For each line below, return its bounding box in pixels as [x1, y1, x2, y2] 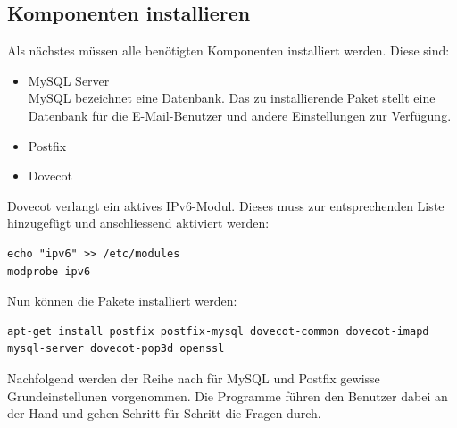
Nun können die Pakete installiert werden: [7, 291, 237, 310]
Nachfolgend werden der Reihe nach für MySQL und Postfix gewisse [7, 368, 380, 387]
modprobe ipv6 [7, 264, 91, 278]
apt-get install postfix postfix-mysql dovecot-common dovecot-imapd [7, 324, 429, 338]
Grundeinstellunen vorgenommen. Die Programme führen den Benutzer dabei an [7, 386, 448, 405]
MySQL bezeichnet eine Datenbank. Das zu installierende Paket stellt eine [28, 88, 436, 107]
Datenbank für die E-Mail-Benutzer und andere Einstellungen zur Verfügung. [28, 105, 452, 124]
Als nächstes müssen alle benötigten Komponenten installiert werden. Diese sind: [7, 41, 450, 60]
